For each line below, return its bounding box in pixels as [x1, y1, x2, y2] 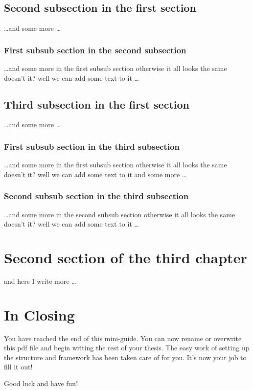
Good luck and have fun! [4, 378, 78, 389]
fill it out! [4, 362, 33, 372]
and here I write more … [4, 275, 76, 286]
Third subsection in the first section [4, 96, 189, 112]
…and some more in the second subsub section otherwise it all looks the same [4, 209, 235, 219]
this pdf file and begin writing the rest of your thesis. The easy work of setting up [4, 343, 250, 353]
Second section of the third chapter [4, 248, 247, 267]
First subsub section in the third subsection [4, 140, 180, 152]
